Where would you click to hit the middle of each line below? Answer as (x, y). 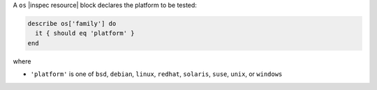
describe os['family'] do (72, 23)
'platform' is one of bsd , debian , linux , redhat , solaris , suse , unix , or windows (156, 74)
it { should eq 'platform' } (85, 33)
